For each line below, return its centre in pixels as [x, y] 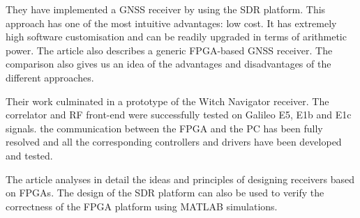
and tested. [29, 155]
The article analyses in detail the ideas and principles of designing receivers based [180, 179]
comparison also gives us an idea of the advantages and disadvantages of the [168, 64]
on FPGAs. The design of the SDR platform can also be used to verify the [165, 193]
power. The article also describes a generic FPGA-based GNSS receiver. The [169, 50]
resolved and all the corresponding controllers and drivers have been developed [174, 142]
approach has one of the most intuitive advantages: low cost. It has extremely [171, 23]
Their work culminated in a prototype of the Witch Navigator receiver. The [167, 101]
